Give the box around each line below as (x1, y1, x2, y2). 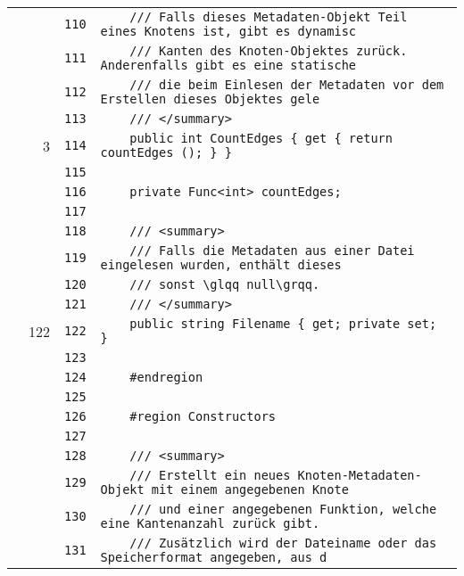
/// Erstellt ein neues (129, 468, 291, 482)
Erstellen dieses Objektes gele (100, 92, 320, 106)
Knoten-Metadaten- (297, 468, 422, 482)
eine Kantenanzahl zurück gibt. (100, 516, 320, 531)
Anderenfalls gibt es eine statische (100, 58, 357, 72)
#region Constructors (129, 409, 277, 424)
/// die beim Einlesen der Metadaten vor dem (129, 78, 444, 92)
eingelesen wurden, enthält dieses (100, 258, 342, 272)
